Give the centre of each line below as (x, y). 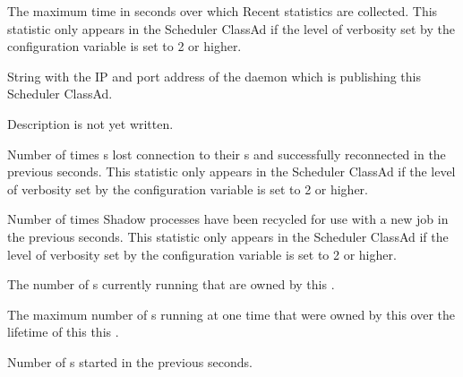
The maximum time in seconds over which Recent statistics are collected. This (223, 11)
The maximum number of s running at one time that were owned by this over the (231, 314)
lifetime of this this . (63, 332)
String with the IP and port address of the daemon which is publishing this (214, 76)
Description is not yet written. (90, 123)
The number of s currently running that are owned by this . (171, 284)
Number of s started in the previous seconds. (130, 361)
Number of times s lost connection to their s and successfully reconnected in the (227, 154)
